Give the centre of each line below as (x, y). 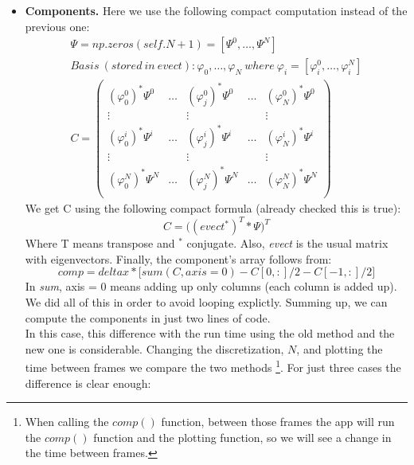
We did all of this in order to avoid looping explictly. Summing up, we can (206, 301)
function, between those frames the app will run (278, 422)
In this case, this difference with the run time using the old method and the (210, 333)
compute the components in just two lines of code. (148, 317)
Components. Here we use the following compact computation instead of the (216, 10)
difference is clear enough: (88, 383)
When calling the (67, 422)
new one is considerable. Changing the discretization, (154, 348)
